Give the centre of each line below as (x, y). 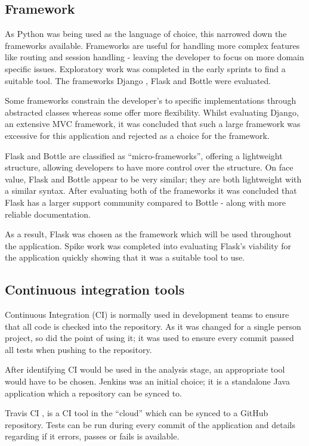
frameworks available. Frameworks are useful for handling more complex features (152, 45)
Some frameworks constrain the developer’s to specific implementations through (151, 100)
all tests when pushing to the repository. (78, 349)
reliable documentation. (48, 214)
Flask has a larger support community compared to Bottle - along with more (145, 202)
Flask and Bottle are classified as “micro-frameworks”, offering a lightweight (144, 155)
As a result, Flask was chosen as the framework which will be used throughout (148, 234)
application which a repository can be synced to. (93, 393)
